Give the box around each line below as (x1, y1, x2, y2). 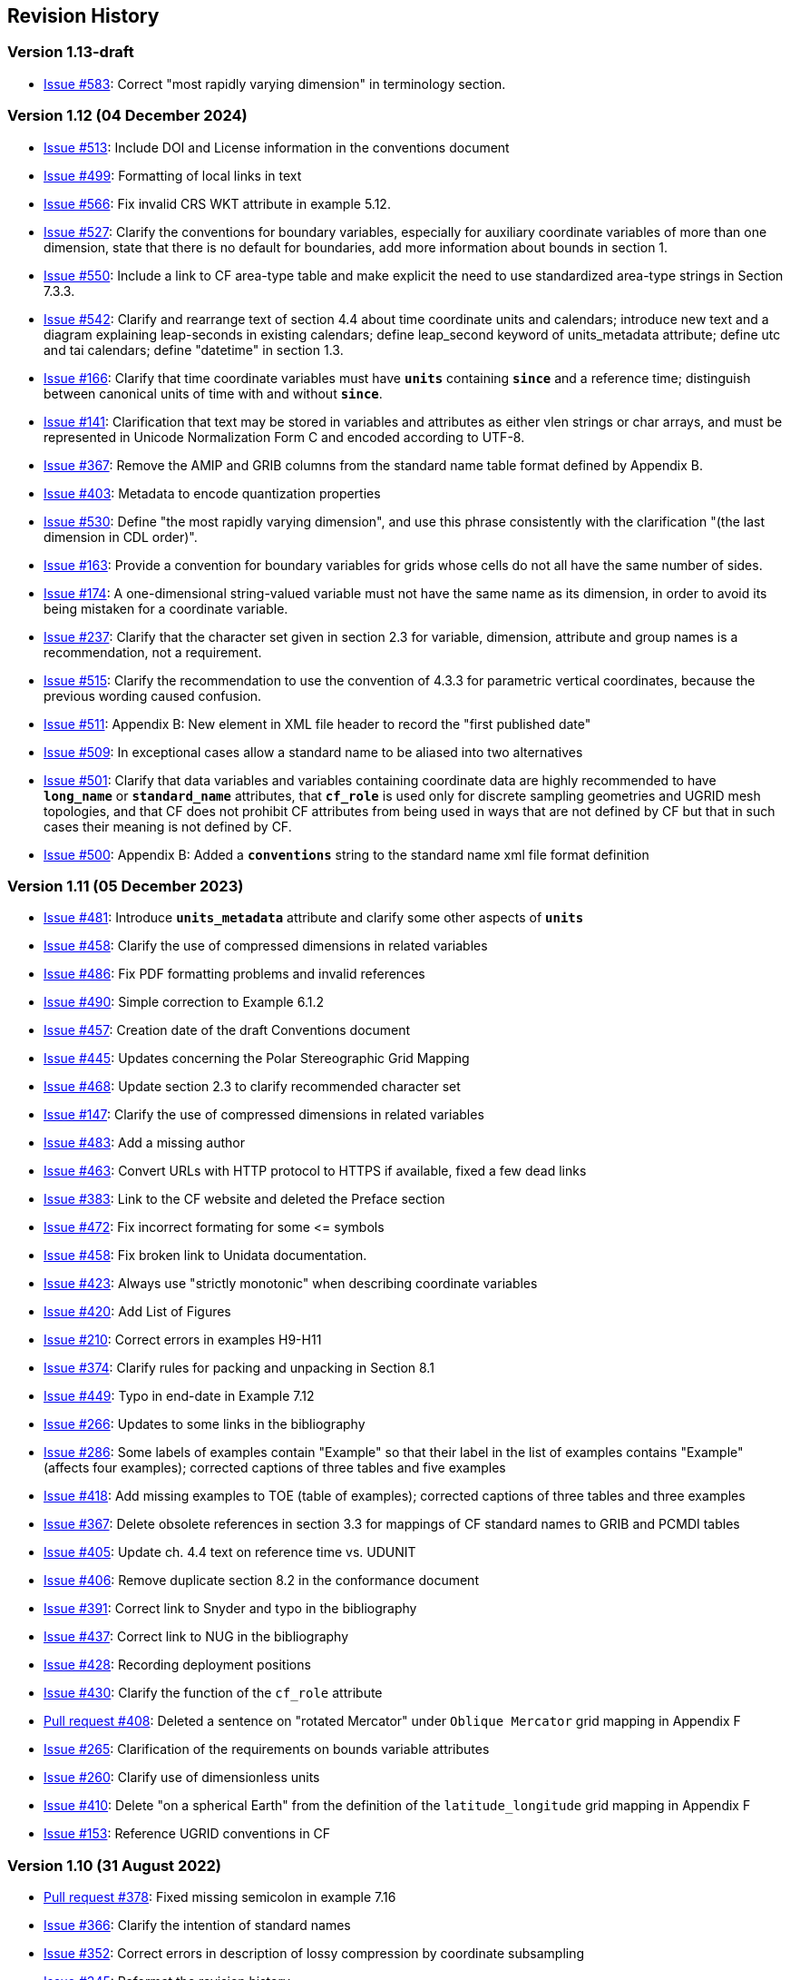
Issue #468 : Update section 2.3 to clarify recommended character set (44, 1079, 461, 1095)
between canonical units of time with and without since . (44, 385, 383, 401)
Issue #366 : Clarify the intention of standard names (44, 1917, 351, 1934)
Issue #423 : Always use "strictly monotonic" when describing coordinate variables (44, 1276, 538, 1292)
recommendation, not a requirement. (44, 644, 262, 660)
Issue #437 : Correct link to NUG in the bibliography (44, 1629, 349, 1645)
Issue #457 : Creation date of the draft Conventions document (44, 1022, 411, 1039)
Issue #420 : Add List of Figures (44, 1304, 231, 1320)
